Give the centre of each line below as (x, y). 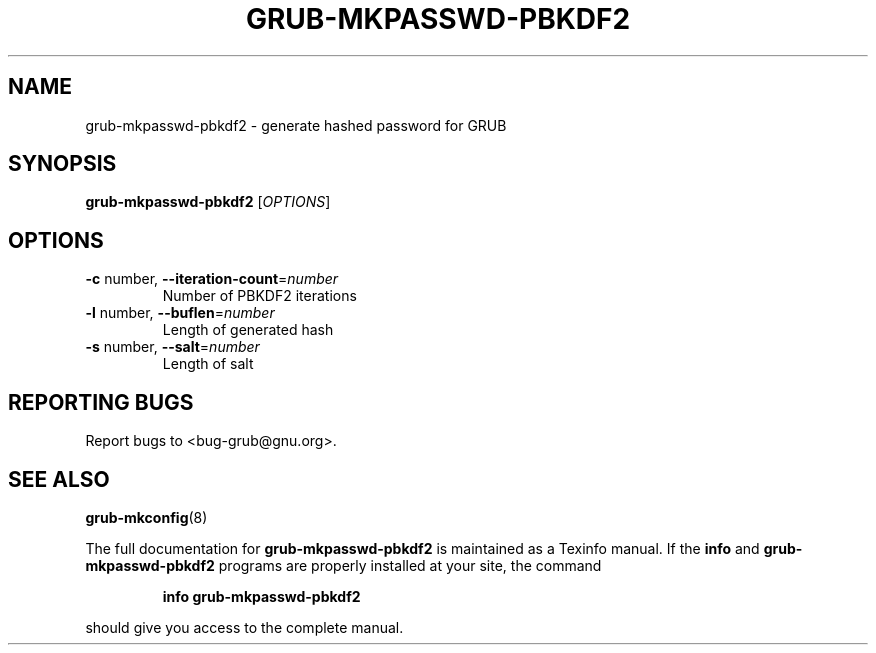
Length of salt (208, 364)
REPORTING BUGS (101, 402)
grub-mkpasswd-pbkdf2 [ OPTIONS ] (208, 202)
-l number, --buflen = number (180, 313)
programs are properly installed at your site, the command (410, 565)
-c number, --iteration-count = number (212, 279)
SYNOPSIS (62, 164)
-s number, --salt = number (172, 347)
